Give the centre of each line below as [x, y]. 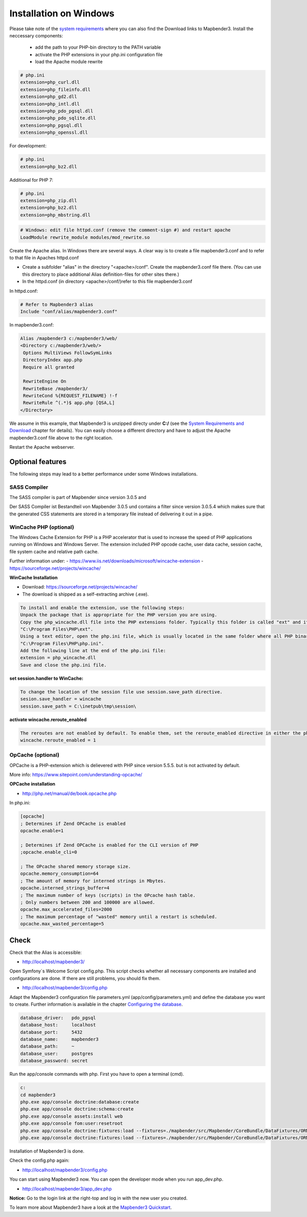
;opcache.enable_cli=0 [49, 852]
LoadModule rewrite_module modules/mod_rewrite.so [85, 237]
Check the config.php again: [39, 1160]
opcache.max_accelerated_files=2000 [66, 909]
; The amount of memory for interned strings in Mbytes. [93, 881]
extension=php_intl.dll [50, 104]
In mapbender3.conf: [31, 324]
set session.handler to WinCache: [47, 678]
